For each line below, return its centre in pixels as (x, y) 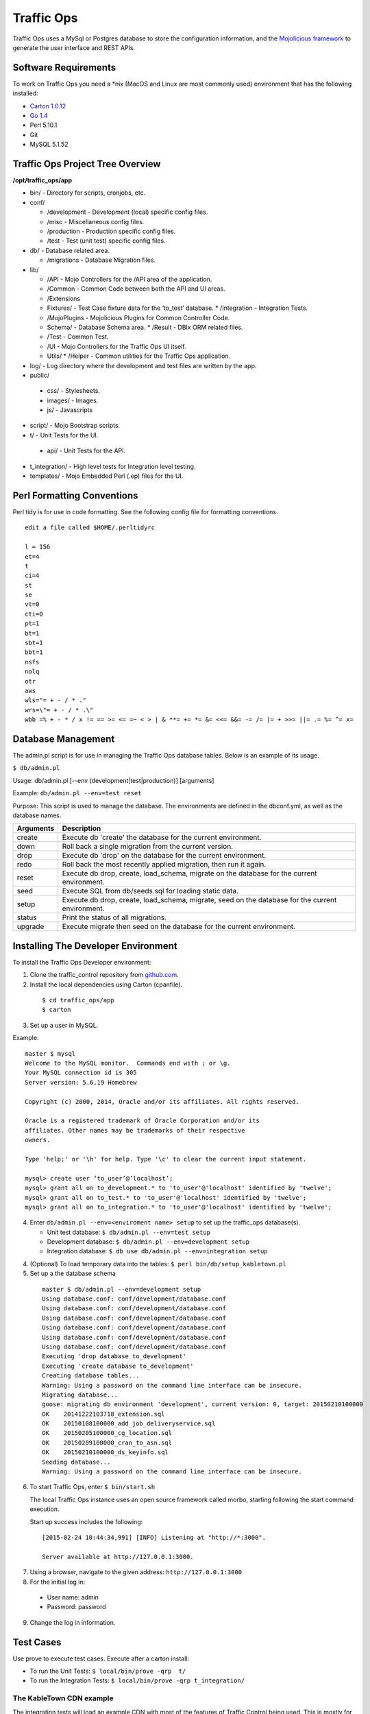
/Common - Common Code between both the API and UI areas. (136, 289)
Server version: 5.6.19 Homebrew (81, 1082)
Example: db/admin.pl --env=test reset (77, 793)
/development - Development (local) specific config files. (127, 212)
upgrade (30, 927)
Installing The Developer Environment (95, 946)
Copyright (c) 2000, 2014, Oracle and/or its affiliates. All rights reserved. (162, 1101)
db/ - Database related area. (70, 250)
